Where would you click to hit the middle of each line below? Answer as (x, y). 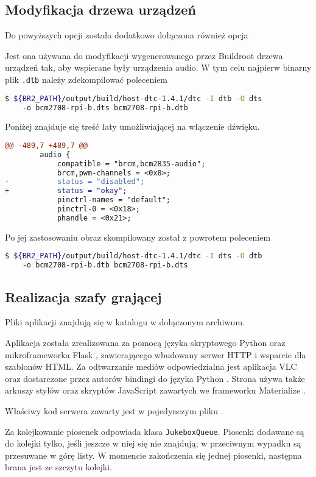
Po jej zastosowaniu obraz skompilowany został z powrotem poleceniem (138, 237)
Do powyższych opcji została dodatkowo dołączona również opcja (127, 35)
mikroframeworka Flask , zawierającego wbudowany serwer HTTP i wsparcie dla (156, 354)
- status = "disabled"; (75, 182)
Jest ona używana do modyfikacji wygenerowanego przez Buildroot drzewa (144, 55)
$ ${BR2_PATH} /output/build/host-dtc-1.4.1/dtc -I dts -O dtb (134, 256)
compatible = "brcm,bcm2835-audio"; (131, 164)
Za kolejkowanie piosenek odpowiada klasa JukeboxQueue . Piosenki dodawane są (155, 431)
